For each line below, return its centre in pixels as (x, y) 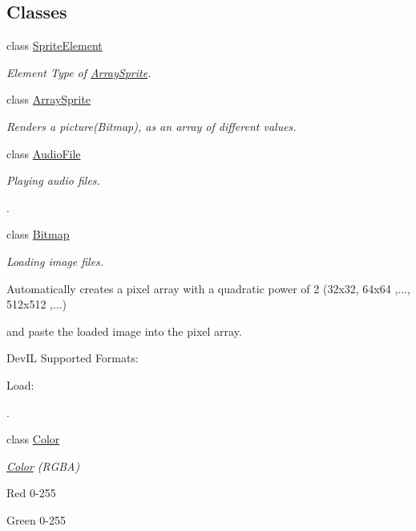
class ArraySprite (48, 99)
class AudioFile (44, 153)
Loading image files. (55, 261)
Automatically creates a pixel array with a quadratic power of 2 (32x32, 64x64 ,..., (208, 288)
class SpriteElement (55, 45)
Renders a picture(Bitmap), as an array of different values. (151, 126)
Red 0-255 (31, 493)
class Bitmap (38, 234)
